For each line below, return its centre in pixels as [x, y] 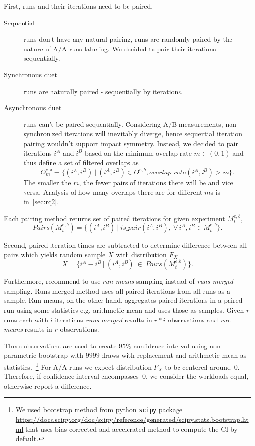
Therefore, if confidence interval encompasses [71, 376]
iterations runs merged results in [103, 319]
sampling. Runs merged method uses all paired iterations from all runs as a [117, 290]
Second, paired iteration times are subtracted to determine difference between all [126, 245]
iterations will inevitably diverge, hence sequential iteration [153, 134]
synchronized [43, 134]
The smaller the [47, 182]
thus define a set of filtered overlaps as [81, 162]
